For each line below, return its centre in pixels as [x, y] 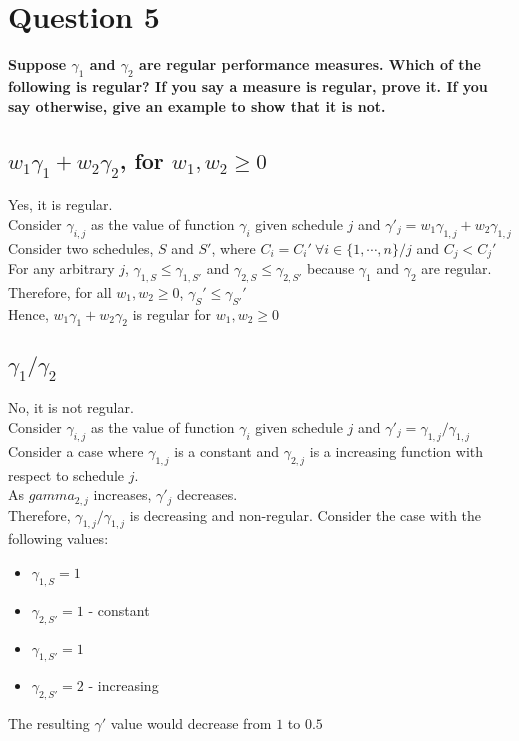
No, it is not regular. [71, 407]
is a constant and [227, 450]
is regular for [172, 313]
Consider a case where [76, 450]
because [330, 267]
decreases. [207, 494]
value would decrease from [191, 723]
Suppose [37, 64]
